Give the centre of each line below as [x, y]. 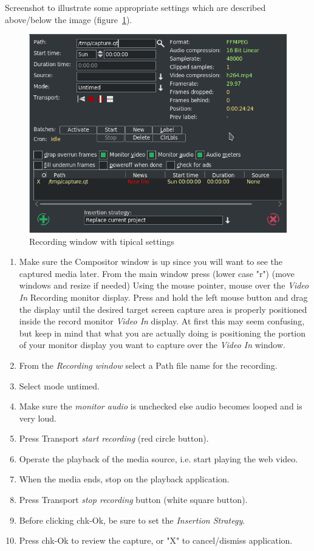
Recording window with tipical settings [102, 241]
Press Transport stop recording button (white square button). [133, 500]
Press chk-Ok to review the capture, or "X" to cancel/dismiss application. [156, 540]
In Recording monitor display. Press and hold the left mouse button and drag [163, 297]
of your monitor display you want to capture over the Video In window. [152, 345]
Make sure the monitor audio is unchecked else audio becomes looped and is [161, 406]
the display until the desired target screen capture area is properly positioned [163, 309]
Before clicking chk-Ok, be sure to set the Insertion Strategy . [132, 520]
